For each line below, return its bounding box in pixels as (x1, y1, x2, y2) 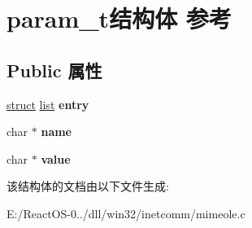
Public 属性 (7, 57, 102, 82)
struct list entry (7, 95, 89, 112)
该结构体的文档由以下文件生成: (7, 178, 169, 195)
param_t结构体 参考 (7, 2, 232, 35)
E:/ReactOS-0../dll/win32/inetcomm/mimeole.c (7, 204, 245, 221)
